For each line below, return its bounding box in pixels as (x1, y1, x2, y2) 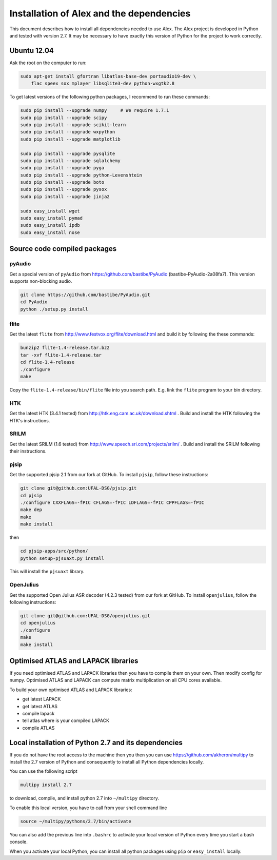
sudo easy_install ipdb (20, 222, 81, 228)
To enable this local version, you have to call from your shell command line (9, 805, 167, 811)
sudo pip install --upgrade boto (20, 180, 105, 185)
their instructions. (9, 448, 47, 454)
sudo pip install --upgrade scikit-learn (20, 122, 126, 128)
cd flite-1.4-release (20, 359, 75, 365)
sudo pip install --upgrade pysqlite (20, 150, 115, 157)
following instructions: (9, 599, 56, 605)
